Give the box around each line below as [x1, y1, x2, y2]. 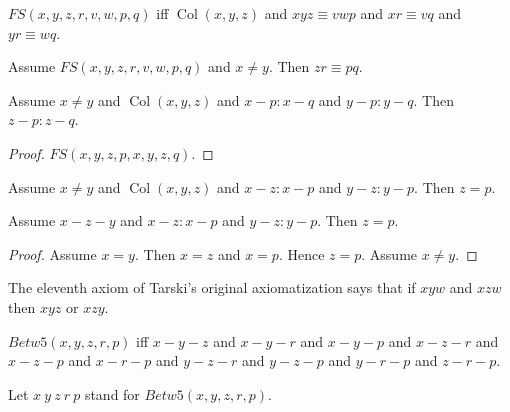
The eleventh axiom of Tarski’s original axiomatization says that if [8, 277, 416, 298]
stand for [84, 383, 140, 404]
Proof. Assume [8, 243, 97, 264]
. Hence [278, 243, 325, 264]
